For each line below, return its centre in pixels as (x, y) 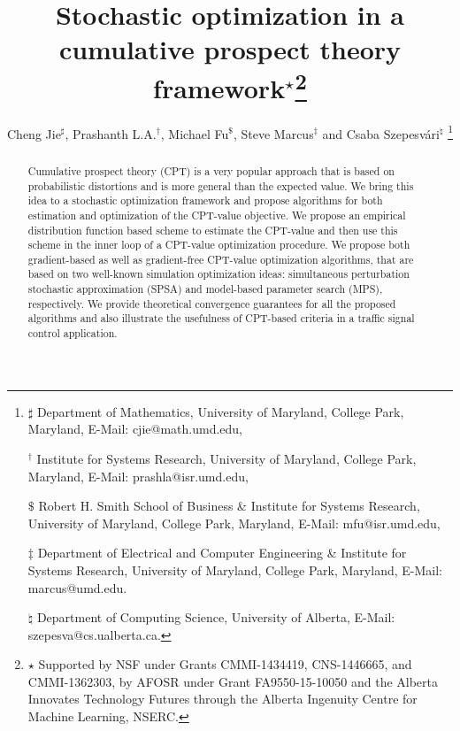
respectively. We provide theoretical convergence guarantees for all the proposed (212, 303)
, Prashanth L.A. (111, 133)
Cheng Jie (34, 133)
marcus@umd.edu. (77, 587)
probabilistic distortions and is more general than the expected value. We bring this (221, 185)
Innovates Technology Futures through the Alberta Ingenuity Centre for (222, 699)
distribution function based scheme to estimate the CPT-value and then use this (213, 230)
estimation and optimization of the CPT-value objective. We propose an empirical (217, 215)
